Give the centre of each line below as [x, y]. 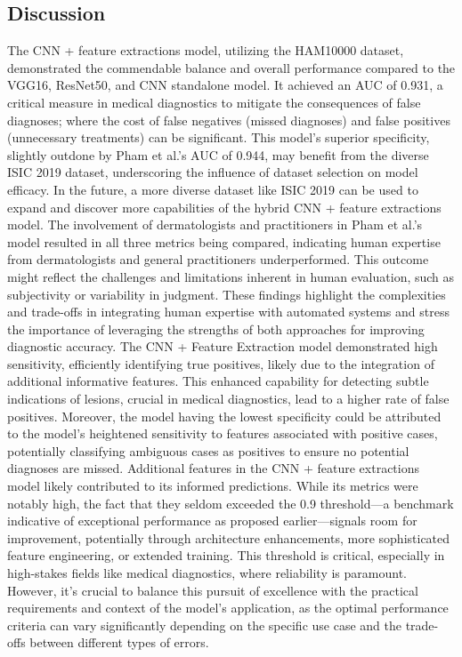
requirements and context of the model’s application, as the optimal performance [228, 608]
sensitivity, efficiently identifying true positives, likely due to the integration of [221, 363]
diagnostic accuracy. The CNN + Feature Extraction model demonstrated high [223, 346]
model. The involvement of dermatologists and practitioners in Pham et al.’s [215, 224]
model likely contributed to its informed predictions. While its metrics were [213, 486]
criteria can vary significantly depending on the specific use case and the [204, 625]
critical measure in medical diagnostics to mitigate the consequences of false [214, 102]
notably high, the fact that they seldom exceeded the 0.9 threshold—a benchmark [231, 503]
